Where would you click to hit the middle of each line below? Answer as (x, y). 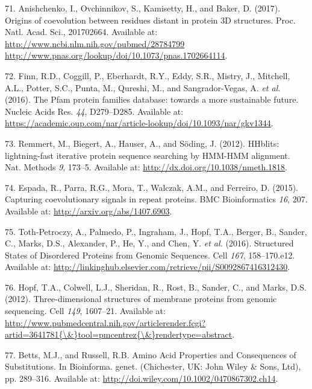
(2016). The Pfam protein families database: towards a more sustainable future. (152, 99)
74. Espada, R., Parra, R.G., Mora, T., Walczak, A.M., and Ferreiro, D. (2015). (151, 187)
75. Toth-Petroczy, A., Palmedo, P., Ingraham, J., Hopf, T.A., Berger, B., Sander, (156, 231)
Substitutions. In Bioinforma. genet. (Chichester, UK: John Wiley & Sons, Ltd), (153, 366)
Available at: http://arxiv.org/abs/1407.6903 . (89, 211)
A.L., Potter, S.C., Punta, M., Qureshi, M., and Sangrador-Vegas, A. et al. (143, 87)
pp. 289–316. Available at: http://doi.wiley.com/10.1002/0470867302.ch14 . (142, 378)
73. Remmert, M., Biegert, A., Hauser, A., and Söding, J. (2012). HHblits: (142, 143)
